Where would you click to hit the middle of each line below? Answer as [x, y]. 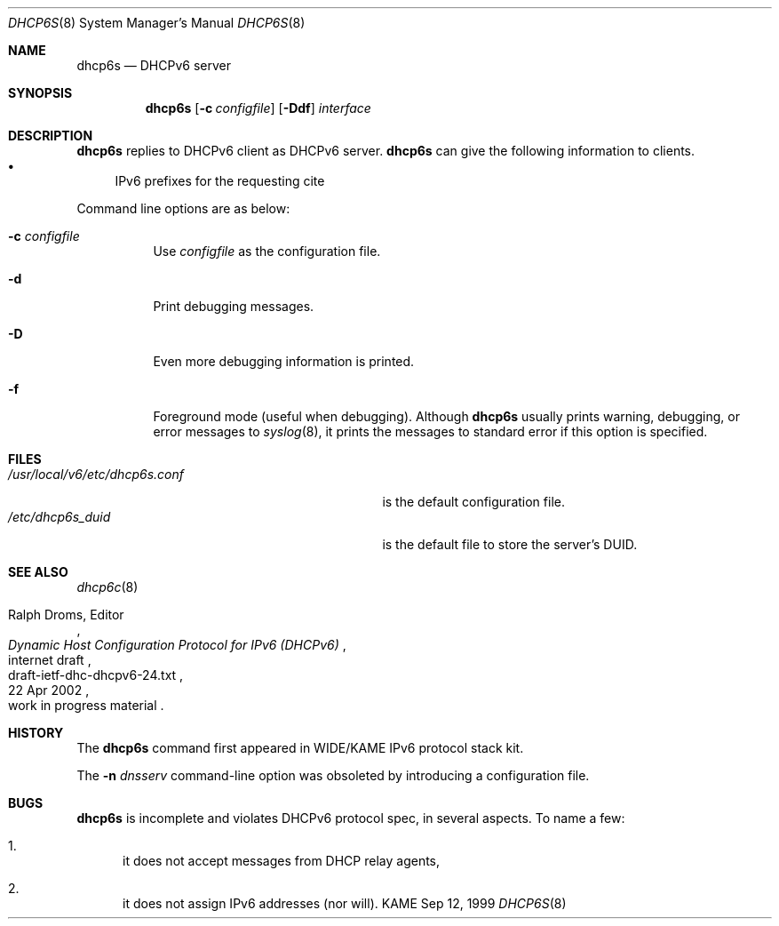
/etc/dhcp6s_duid [60, 517]
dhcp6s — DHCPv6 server [154, 65]
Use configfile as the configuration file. [267, 251]
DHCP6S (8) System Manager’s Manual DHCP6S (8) [157, 23]
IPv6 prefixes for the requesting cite [220, 181]
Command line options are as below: [183, 208]
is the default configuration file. [473, 502]
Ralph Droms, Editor [66, 615]
